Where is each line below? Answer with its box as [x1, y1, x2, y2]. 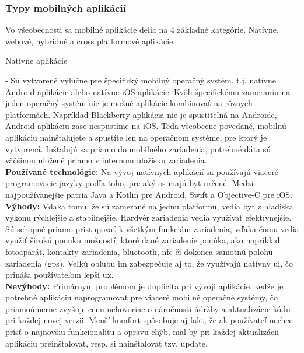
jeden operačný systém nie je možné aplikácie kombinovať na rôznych [5, 97, 253, 109]
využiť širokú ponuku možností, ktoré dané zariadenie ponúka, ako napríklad [5, 234, 280, 246]
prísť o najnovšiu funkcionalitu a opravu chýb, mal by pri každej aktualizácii [5, 326, 279, 338]
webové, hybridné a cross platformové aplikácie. [5, 34, 176, 47]
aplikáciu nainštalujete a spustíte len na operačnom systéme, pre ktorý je [5, 131, 267, 143]
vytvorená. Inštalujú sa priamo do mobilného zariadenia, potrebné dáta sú [5, 142, 271, 155]
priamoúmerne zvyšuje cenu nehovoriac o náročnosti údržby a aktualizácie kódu [5, 302, 291, 314]
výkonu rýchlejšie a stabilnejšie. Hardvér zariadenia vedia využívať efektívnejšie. [5, 211, 292, 223]
